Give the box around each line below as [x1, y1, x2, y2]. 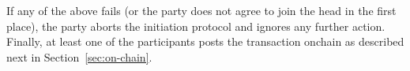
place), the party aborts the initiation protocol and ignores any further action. [6, 17, 386, 34]
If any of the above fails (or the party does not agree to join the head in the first [6, 2, 397, 18]
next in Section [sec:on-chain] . [6, 48, 152, 65]
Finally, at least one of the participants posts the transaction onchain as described [6, 33, 404, 50]
